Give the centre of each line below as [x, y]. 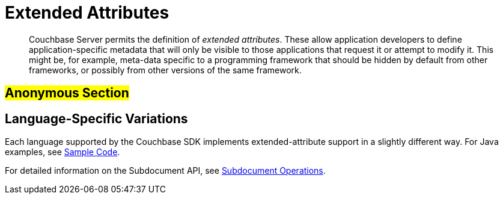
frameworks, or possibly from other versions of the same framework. [165, 70]
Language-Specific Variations [96, 118]
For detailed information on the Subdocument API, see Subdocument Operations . [165, 171]
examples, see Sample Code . [62, 152]
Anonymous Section [67, 93]
